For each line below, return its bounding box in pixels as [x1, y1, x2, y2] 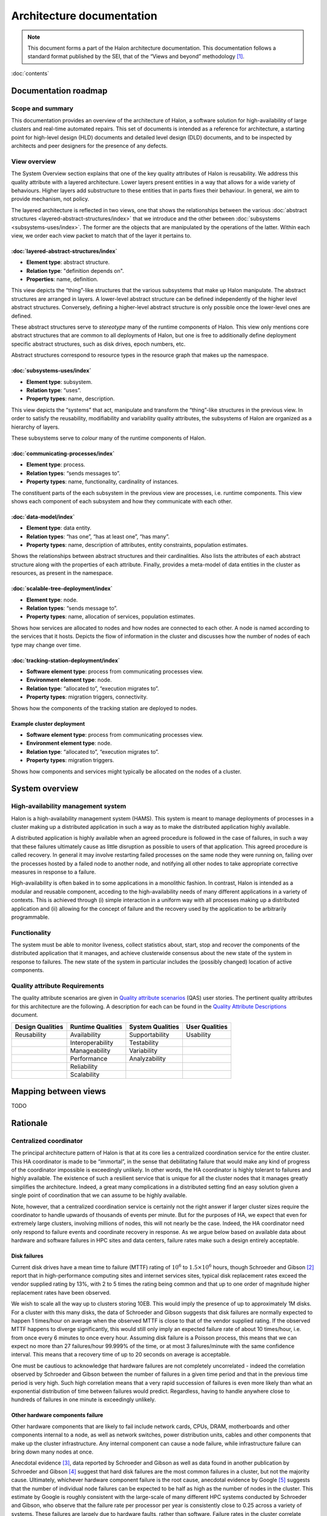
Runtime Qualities [70, 1022, 123, 1031]
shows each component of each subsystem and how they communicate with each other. [11, 497, 233, 505]
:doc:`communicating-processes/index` [11, 449, 115, 457]
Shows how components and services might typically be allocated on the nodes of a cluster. [11, 768, 242, 775]
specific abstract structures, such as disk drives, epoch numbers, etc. [11, 340, 186, 347]
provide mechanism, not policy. [11, 195, 90, 203]
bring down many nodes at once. [11, 1448, 94, 1455]
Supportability [129, 1030, 170, 1039]
